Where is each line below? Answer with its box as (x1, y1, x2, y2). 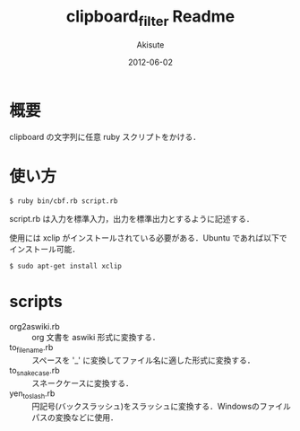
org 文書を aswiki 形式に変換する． (31, 332, 161, 343)
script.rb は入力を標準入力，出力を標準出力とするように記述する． (9, 214, 254, 224)
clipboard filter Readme (65, 6, 236, 30)
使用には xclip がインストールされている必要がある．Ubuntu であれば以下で (9, 233, 288, 243)
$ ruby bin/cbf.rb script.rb (9, 197, 118, 206)
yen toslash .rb (9, 388, 56, 400)
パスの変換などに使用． (31, 411, 118, 423)
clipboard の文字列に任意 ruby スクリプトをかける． (9, 132, 201, 143)
